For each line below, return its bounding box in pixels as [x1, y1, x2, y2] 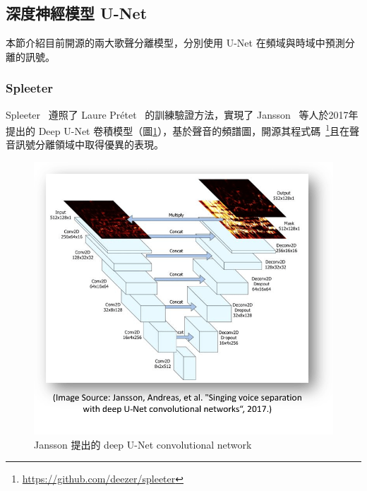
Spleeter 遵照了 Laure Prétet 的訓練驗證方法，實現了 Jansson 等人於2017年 [6, 107, 359, 122]
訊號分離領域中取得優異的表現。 [15, 137, 164, 152]
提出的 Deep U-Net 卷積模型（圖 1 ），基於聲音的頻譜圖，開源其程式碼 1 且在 [6, 122, 350, 138]
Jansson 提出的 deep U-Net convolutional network [34, 437, 252, 451]
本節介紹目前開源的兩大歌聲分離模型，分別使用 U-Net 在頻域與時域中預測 [6, 35, 345, 50]
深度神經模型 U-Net [6, 2, 148, 24]
